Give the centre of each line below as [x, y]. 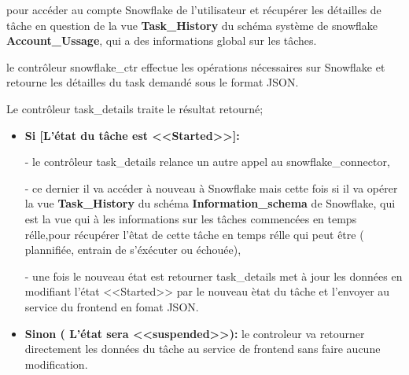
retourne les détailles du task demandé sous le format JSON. [153, 82]
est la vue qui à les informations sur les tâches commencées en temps [191, 218]
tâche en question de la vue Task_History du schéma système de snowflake [192, 25]
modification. [56, 364]
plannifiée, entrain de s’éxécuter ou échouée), [133, 250]
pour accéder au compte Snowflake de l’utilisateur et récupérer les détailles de [194, 9]
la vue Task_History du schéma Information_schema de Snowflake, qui [210, 203]
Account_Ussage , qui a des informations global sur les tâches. [162, 40]
